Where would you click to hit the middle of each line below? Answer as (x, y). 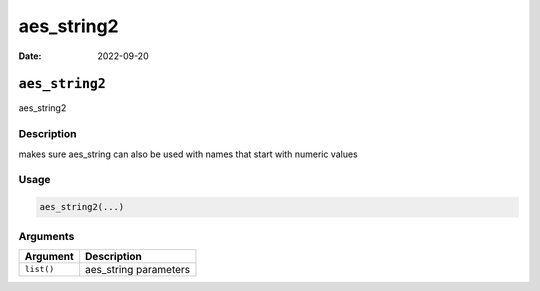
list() (39, 269)
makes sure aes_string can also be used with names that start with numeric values (188, 154)
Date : (30, 56)
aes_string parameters (138, 269)
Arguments (46, 236)
